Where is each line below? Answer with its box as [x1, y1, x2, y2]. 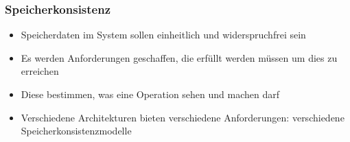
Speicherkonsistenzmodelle [21, 123, 132, 138]
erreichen [21, 64, 59, 78]
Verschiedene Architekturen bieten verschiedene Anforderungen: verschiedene [21, 110, 345, 124]
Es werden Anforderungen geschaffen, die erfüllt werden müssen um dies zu [21, 50, 338, 64]
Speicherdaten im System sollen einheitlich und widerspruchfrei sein [21, 27, 306, 42]
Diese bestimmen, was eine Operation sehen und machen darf [21, 87, 280, 101]
